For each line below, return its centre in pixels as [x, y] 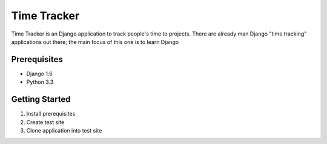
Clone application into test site [64, 130]
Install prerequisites [51, 114]
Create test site [45, 122]
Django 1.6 [39, 74]
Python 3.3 [40, 82]
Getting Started [41, 99]
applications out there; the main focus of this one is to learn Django [95, 42]
